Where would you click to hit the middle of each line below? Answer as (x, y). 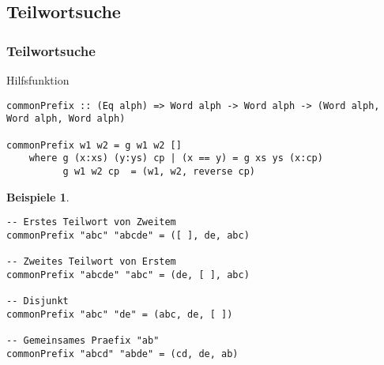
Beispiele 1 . (38, 196)
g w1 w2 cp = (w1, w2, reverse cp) (159, 171)
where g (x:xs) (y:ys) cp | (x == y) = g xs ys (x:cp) (176, 158)
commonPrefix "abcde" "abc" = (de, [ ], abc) (128, 275)
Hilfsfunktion (38, 80)
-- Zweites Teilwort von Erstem (91, 262)
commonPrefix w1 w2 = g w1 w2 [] (94, 145)
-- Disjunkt (38, 301)
